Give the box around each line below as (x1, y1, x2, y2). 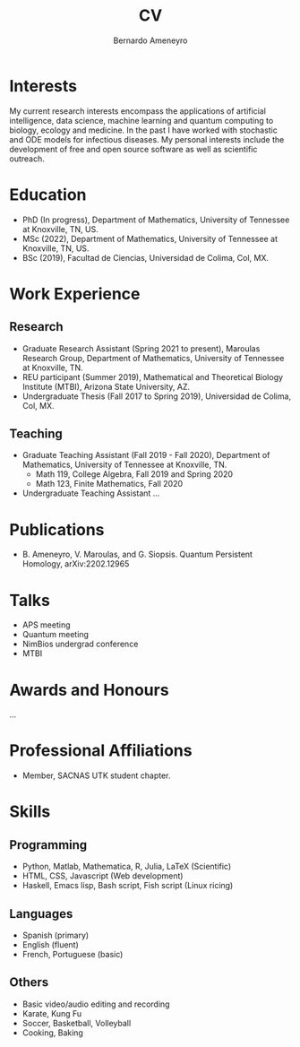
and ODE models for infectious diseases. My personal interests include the (9, 134, 285, 144)
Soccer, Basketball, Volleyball (21, 1017, 132, 1028)
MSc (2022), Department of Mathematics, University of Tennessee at (21, 233, 278, 244)
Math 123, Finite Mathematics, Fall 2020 (35, 479, 184, 489)
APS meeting (21, 619, 71, 630)
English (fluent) (21, 939, 79, 950)
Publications (9, 519, 105, 540)
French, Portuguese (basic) (21, 949, 124, 959)
